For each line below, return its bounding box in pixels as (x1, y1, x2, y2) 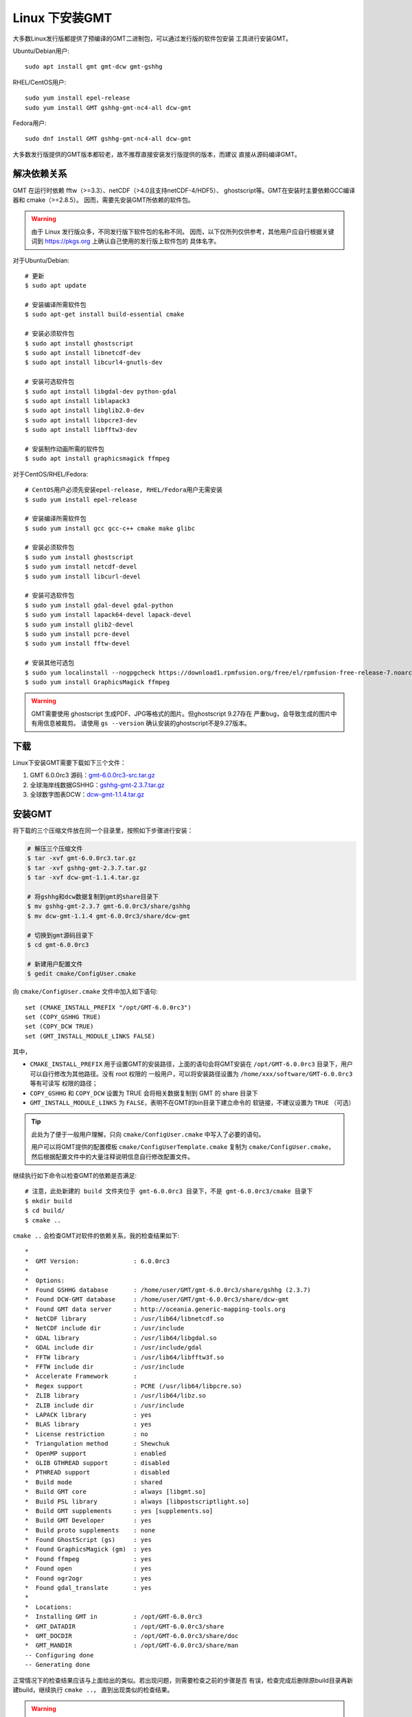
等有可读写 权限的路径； (30, 1079, 98, 1088)
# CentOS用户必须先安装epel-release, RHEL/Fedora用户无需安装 (25, 486, 223, 494)
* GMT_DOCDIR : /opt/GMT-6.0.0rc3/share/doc (25, 1632, 239, 1639)
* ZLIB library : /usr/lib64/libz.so (25, 1391, 206, 1400)
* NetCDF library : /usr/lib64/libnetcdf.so (25, 1315, 225, 1323)
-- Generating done (25, 1661, 91, 1669)
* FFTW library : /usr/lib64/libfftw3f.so (25, 1353, 225, 1361)
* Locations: (25, 1603, 72, 1611)
